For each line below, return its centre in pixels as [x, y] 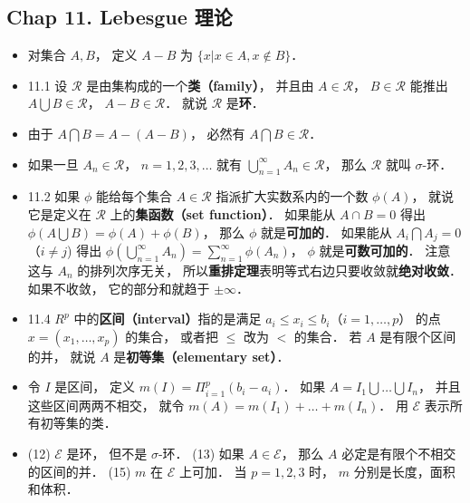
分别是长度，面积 [404, 471]
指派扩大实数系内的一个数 [292, 196]
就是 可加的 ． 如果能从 [326, 232]
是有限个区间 [418, 336]
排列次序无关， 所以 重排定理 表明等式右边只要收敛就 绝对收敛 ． [276, 271]
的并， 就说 [62, 356]
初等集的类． [78, 423]
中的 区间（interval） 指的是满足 [168, 319]
